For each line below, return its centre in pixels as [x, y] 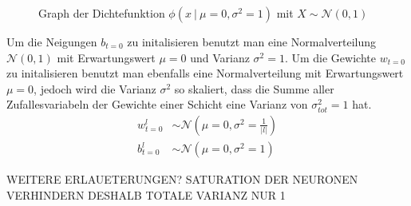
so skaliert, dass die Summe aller [254, 88]
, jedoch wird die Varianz [95, 88]
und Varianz [220, 57]
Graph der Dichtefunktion [102, 13]
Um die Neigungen [52, 42]
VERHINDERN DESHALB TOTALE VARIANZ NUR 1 [146, 194]
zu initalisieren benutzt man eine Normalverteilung [251, 42]
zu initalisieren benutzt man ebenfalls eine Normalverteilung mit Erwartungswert [205, 73]
